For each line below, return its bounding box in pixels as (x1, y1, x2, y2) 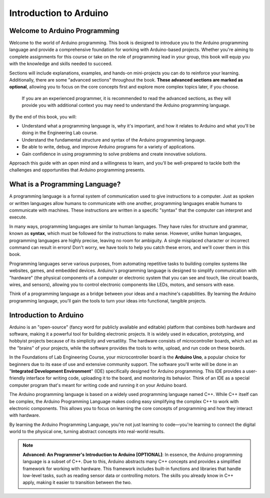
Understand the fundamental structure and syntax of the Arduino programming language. (21, 136, 206, 142)
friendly (9, 375, 25, 381)
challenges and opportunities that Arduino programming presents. (9, 167, 145, 173)
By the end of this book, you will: (9, 113, 77, 119)
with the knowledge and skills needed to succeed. (9, 60, 112, 67)
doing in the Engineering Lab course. (21, 130, 98, 136)
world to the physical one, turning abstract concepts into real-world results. (9, 428, 165, 434)
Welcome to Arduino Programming (9, 26, 119, 35)
